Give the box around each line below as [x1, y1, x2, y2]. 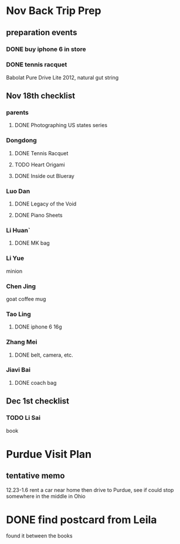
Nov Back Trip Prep [6, 4, 101, 18]
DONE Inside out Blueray [14, 172, 74, 179]
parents [6, 108, 29, 117]
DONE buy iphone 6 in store [6, 45, 86, 53]
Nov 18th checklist [6, 91, 75, 101]
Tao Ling [6, 310, 31, 318]
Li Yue [6, 254, 25, 262]
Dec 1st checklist [6, 396, 69, 406]
